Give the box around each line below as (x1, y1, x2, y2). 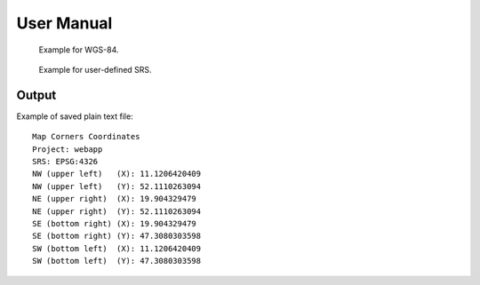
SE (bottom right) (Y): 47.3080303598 (32, 231, 202, 241)
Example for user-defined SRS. (38, 64, 152, 75)
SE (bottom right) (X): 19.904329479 (32, 218, 197, 228)
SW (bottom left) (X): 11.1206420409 (32, 243, 202, 253)
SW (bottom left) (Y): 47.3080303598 (32, 256, 202, 266)
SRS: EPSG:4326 (32, 156, 99, 167)
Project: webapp (32, 144, 103, 154)
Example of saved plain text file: (16, 111, 133, 122)
